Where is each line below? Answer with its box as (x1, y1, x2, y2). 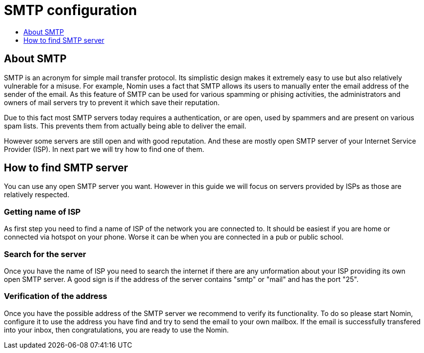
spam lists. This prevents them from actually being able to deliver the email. (4, 121, 246, 130)
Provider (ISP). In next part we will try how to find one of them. (4, 145, 204, 153)
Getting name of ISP (4, 206, 81, 217)
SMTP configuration (4, 2, 137, 19)
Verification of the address (4, 291, 107, 301)
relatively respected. (4, 190, 69, 199)
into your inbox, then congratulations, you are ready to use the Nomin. (4, 325, 229, 334)
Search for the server (4, 249, 86, 259)
